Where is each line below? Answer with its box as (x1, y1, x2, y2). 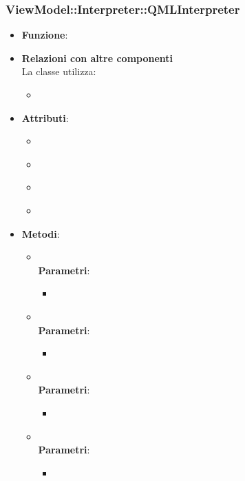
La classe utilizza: (21, 64, 96, 79)
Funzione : (21, 28, 68, 42)
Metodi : (21, 226, 60, 240)
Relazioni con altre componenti (21, 50, 173, 65)
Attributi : (21, 110, 69, 125)
